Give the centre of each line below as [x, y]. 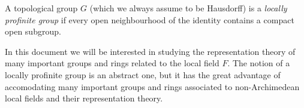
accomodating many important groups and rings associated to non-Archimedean [152, 86]
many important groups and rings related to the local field [112, 63]
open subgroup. [33, 31]
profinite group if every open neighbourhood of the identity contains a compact [150, 19]
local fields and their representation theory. [84, 98]
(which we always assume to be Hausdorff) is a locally [188, 8]
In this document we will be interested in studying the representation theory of [150, 51]
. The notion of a [259, 63]
